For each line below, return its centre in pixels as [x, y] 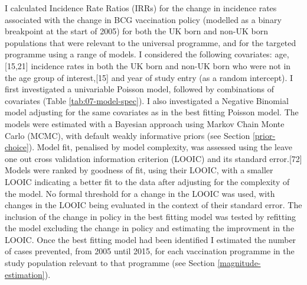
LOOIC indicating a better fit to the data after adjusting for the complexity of [147, 181]
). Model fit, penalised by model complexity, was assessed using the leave [160, 147]
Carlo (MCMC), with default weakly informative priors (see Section [128, 135]
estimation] [25, 274]
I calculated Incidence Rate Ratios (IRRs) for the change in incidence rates [141, 8]
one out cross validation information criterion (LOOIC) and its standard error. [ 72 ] [153, 158]
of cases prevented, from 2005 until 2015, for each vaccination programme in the [150, 251]
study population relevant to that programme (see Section [110, 263]
